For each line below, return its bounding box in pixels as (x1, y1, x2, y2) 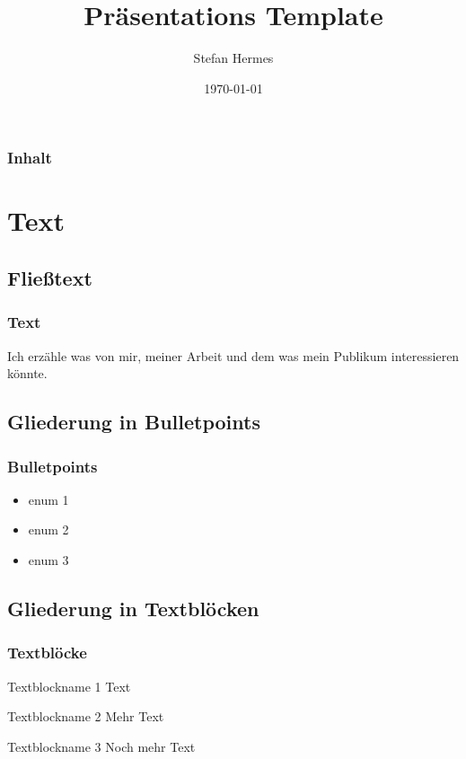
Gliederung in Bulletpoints (7, 408, 260, 436)
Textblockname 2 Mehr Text (7, 707, 164, 726)
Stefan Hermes (193, 49, 274, 67)
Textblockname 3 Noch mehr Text (7, 737, 196, 755)
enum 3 (28, 550, 69, 569)
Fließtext (7, 264, 92, 291)
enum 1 (28, 490, 69, 508)
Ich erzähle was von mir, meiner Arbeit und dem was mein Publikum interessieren (7, 346, 460, 365)
